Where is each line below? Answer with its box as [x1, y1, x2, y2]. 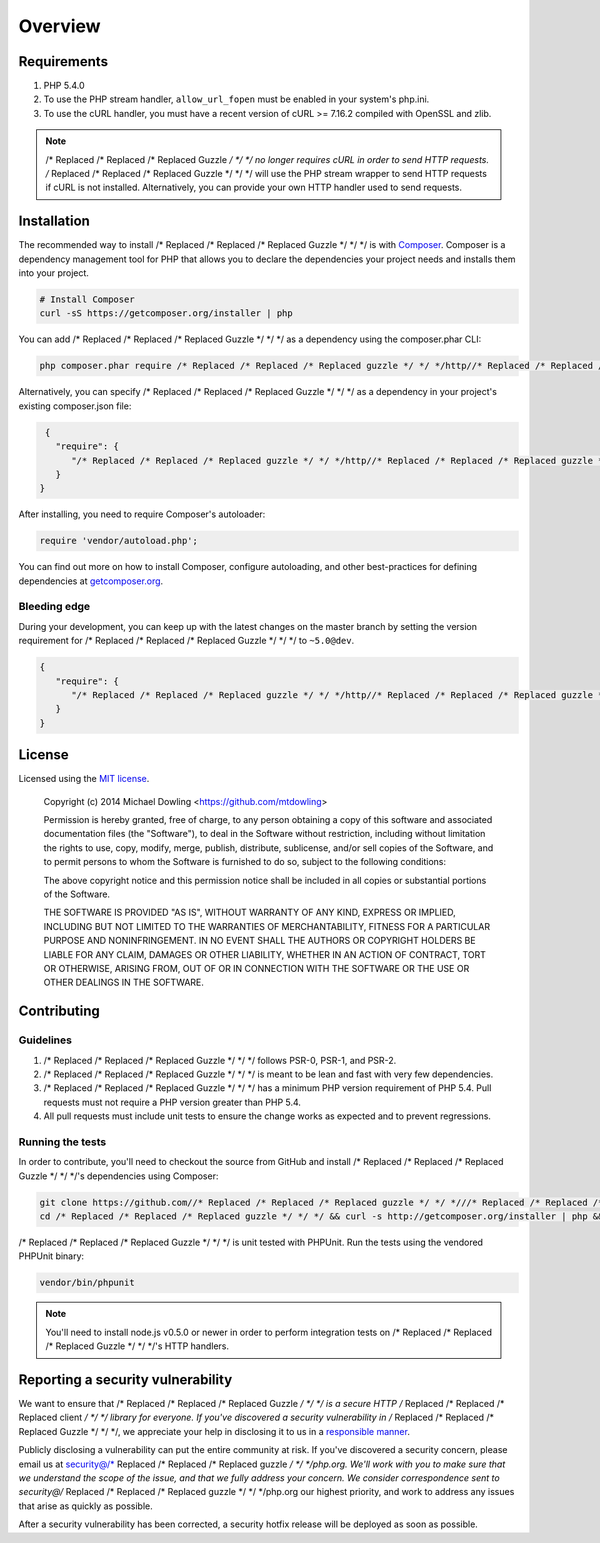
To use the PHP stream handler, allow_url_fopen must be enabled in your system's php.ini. [43, 93, 430, 105]
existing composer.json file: [18, 400, 132, 412]
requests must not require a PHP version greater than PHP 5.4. [43, 1096, 302, 1108]
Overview [18, 15, 101, 37]
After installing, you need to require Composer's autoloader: [18, 508, 266, 520]
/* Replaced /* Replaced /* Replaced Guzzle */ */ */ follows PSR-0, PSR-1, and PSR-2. [43, 1054, 397, 1066]
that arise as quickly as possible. [18, 1500, 154, 1512]
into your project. [18, 267, 90, 279]
